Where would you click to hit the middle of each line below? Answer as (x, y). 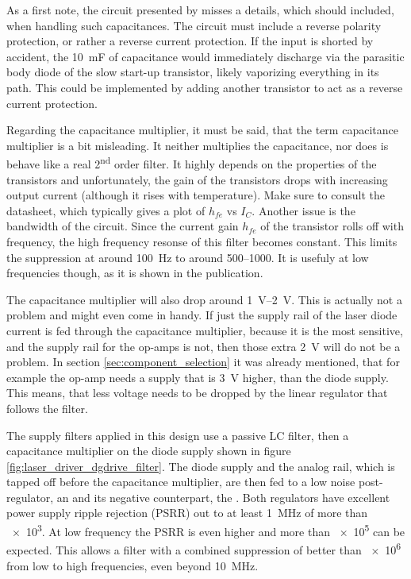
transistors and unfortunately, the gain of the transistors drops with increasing (197, 179)
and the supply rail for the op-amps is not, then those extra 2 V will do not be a (204, 346)
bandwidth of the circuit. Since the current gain (123, 226)
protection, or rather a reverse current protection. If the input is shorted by (190, 41)
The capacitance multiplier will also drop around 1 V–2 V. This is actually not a (204, 299)
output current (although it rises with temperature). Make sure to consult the (196, 195)
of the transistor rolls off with (332, 226)
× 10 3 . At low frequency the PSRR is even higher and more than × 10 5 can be (208, 530)
